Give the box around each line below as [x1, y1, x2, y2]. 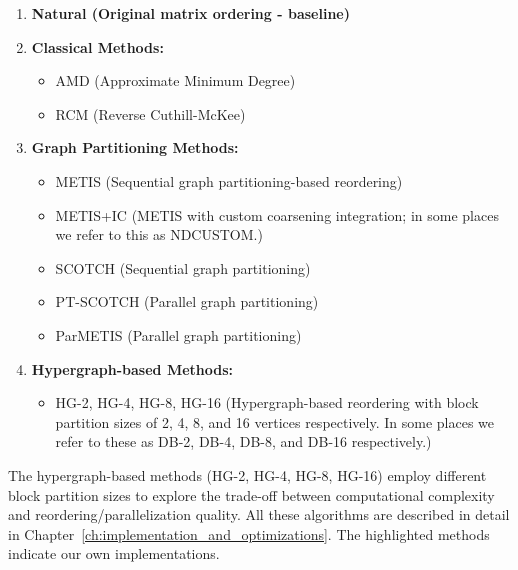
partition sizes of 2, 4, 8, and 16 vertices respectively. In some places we [55, 411, 494, 432]
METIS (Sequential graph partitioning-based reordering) [55, 170, 403, 191]
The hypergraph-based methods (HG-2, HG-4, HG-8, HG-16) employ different [8, 464, 487, 485]
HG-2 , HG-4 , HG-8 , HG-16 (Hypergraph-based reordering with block [55, 392, 479, 413]
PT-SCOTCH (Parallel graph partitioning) [55, 291, 319, 312]
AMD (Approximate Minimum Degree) [55, 70, 296, 91]
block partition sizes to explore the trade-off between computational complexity [8, 484, 495, 505]
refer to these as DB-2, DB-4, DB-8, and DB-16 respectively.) [55, 431, 432, 452]
